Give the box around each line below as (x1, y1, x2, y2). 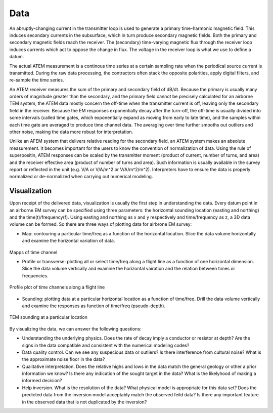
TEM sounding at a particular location (9, 314, 88, 320)
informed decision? (22, 378, 62, 384)
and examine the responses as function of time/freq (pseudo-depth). (22, 303, 166, 309)
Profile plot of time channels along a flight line (9, 284, 105, 291)
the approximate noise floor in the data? (22, 356, 105, 362)
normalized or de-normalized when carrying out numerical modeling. (9, 174, 153, 180)
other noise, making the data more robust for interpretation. (9, 129, 133, 135)
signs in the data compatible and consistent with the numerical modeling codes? (22, 342, 190, 348)
